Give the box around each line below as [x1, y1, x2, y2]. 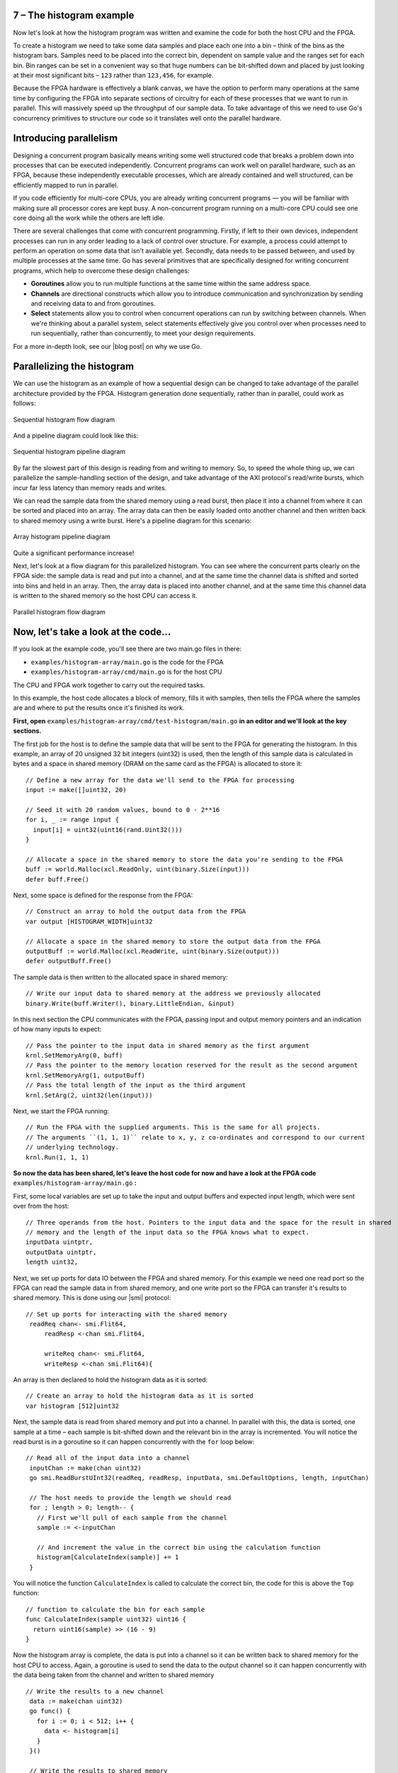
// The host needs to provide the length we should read [29, 1494, 232, 1501]
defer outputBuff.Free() [25, 957, 112, 965]
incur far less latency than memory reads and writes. [13, 483, 167, 492]
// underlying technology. [25, 1143, 120, 1152]
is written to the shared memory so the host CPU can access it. [13, 591, 198, 600]
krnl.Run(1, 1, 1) [25, 1153, 90, 1161]
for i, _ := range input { [25, 816, 120, 824]
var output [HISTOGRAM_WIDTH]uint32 [25, 917, 153, 926]
